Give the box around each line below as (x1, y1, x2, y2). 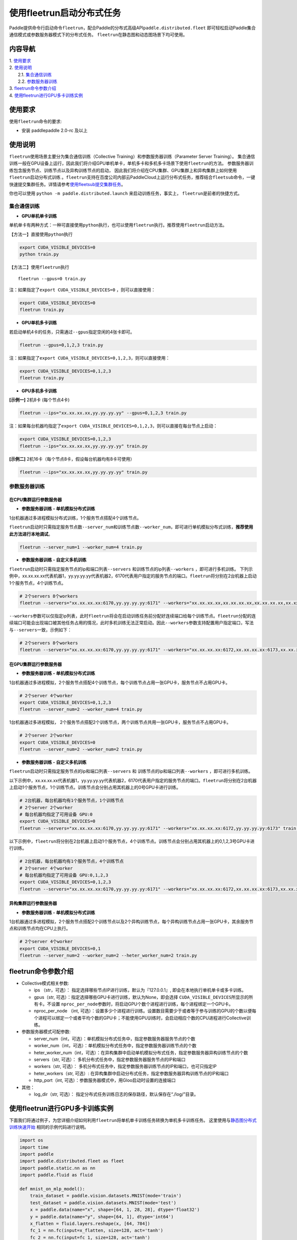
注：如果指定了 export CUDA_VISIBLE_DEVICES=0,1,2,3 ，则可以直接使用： (9, 355, 170, 361)
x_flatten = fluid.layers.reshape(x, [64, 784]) (30, 1221, 150, 1226)
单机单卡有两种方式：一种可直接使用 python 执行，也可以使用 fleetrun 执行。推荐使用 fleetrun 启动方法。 (9, 222, 227, 228)
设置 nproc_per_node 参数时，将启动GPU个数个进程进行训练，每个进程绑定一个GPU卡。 (51, 1001, 234, 1007)
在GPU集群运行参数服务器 (9, 661, 62, 667)
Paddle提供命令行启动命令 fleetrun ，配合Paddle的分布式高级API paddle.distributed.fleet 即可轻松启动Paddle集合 (9, 25, 256, 31)
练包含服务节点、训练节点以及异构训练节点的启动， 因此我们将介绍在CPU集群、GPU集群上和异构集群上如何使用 (9, 167, 237, 173)
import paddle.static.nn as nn (19, 1165, 96, 1171)
